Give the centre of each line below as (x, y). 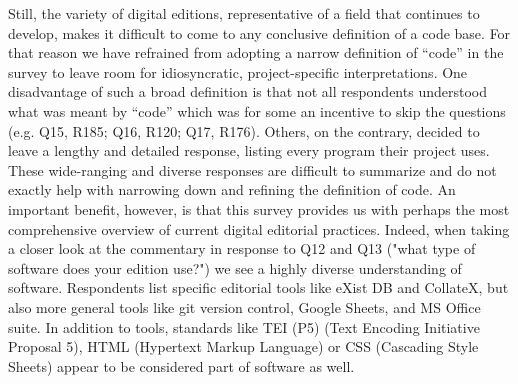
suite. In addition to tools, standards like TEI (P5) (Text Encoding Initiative (244, 326)
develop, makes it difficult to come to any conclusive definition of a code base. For (259, 32)
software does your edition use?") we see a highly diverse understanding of (235, 267)
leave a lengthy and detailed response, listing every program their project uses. (249, 150)
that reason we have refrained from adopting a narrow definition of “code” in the (256, 52)
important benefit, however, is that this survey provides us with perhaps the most (259, 208)
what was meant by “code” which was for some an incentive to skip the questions (257, 110)
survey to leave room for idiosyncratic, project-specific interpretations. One (238, 71)
